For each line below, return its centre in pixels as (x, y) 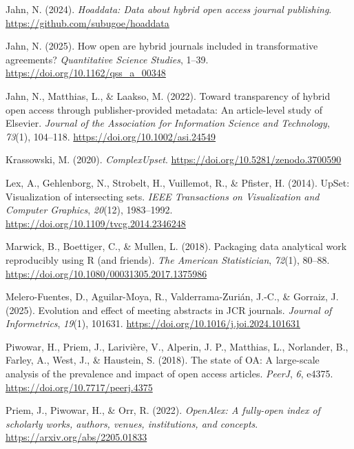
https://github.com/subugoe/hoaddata (87, 22)
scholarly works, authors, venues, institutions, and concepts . (132, 423)
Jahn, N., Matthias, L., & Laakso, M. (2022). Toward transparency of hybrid (168, 95)
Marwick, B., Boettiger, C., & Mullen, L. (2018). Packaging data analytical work (176, 246)
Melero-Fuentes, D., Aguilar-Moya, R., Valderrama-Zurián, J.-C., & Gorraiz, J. (172, 296)
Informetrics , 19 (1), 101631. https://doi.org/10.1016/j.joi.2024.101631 (153, 323)
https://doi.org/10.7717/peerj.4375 (79, 387)
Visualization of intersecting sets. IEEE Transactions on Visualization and (163, 196)
